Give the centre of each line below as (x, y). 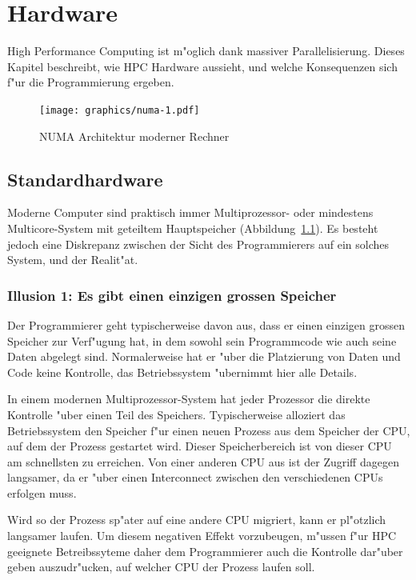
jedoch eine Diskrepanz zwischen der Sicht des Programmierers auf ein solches (198, 244)
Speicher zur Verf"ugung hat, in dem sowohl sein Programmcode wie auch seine (202, 340)
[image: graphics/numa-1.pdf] (120, 110)
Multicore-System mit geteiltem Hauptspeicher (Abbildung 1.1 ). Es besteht (193, 228)
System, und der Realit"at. (73, 260)
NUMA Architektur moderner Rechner (134, 136)
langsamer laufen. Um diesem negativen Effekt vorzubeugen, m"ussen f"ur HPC (202, 536)
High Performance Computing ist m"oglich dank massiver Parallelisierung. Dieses (206, 51)
